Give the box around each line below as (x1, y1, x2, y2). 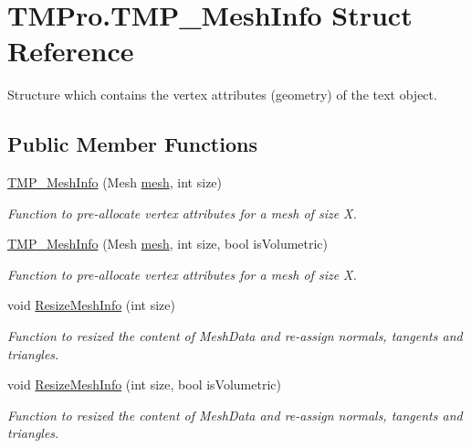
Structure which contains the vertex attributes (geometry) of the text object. (7, 85, 437, 104)
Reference (7, 32, 134, 69)
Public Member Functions (7, 130, 257, 158)
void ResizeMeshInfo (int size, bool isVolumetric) (7, 375, 281, 394)
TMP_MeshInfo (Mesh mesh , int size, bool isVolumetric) (7, 234, 329, 253)
